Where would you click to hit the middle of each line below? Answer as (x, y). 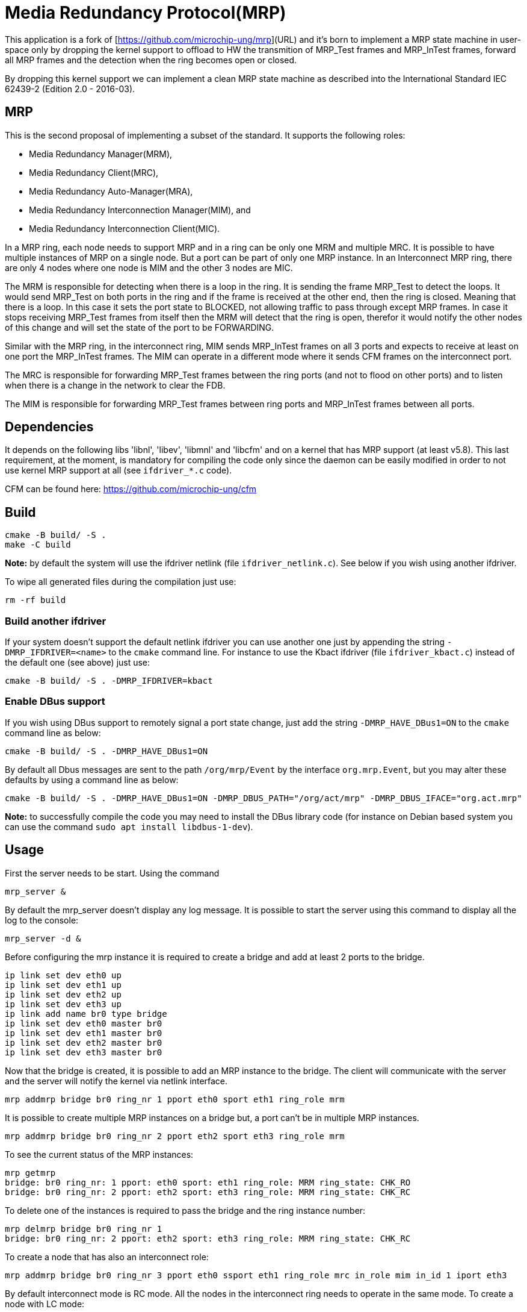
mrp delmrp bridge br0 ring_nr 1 (84, 1229)
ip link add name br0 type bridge (86, 1014)
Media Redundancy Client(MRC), (94, 172)
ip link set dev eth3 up (63, 1004)
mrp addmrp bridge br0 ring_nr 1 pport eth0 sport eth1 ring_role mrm (175, 1099)
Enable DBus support (55, 701)
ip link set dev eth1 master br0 (84, 1033)
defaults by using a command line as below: (92, 779)
